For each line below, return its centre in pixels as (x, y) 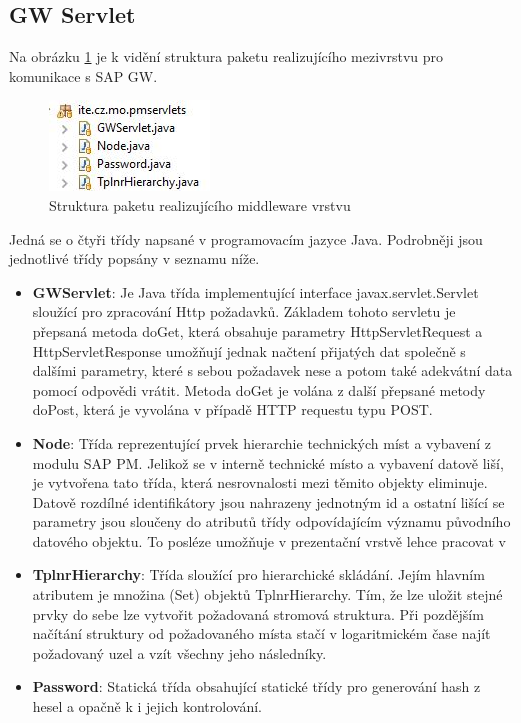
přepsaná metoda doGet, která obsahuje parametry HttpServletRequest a (257, 330)
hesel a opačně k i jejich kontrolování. (147, 706)
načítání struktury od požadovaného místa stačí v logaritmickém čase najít (261, 633)
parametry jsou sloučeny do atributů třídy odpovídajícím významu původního (271, 521)
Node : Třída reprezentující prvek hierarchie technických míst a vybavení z (262, 442)
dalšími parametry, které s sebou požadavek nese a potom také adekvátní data (272, 370)
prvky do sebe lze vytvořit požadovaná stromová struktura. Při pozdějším (258, 613)
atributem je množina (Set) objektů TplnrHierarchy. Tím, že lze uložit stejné (267, 594)
